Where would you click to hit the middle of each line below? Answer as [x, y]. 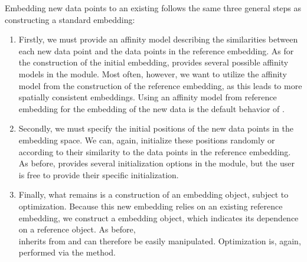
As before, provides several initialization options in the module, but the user [157, 163]
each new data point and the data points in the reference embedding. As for [156, 50]
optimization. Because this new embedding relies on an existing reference [151, 206]
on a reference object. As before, [77, 229]
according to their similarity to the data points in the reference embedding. [155, 151]
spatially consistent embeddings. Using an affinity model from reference [148, 97]
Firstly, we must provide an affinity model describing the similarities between [158, 39]
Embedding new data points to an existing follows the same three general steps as [153, 8]
